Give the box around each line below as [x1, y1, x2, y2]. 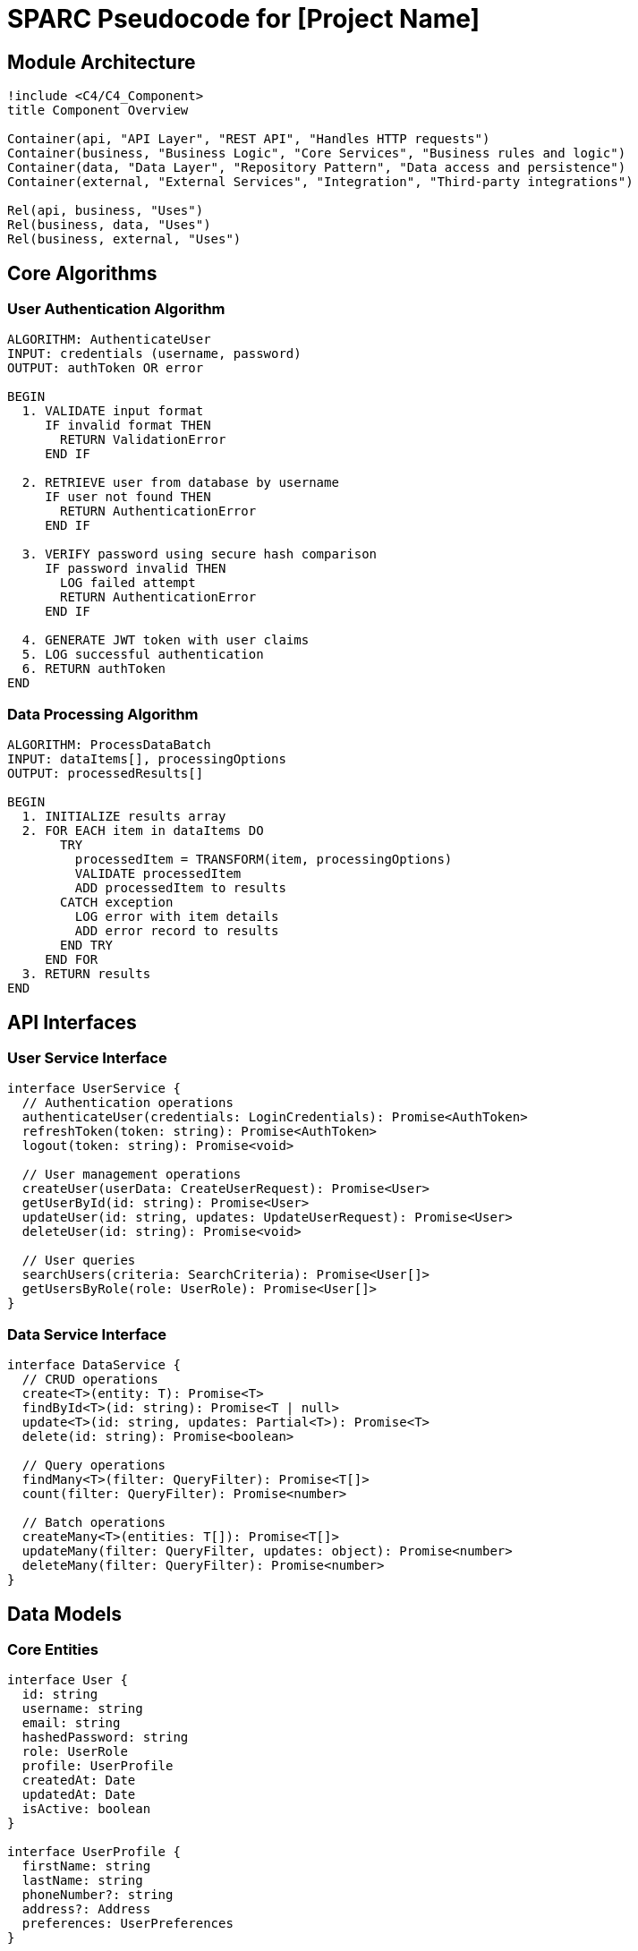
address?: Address [21, 1902, 151, 1917]
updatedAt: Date [21, 1787, 136, 1802]
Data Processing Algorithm [7, 704, 199, 723]
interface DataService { [7, 1358, 181, 1373]
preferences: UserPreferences [21, 1916, 234, 1931]
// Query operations [21, 1458, 166, 1473]
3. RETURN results [21, 967, 151, 982]
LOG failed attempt [60, 575, 196, 591]
